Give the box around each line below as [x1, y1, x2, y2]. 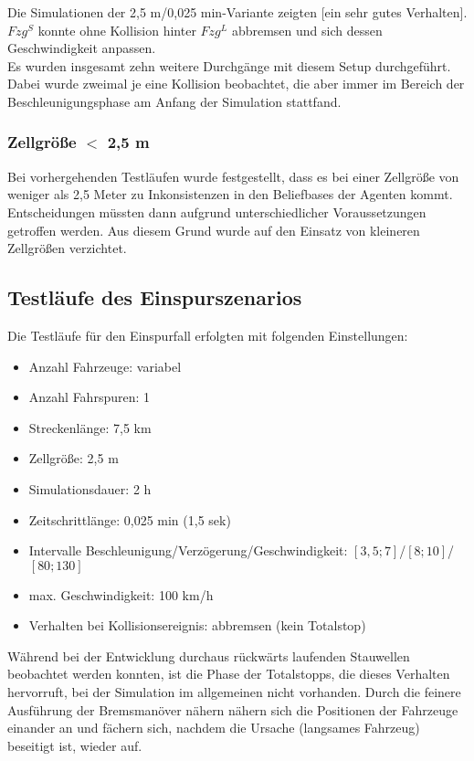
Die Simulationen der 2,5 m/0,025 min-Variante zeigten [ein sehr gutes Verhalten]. [7, 3, 468, 21]
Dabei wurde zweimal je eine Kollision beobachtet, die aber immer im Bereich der [7, 74, 465, 93]
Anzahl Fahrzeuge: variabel [28, 356, 182, 375]
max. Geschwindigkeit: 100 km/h [28, 585, 214, 604]
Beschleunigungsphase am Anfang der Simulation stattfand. [7, 91, 342, 111]
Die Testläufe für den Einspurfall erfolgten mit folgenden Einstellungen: [7, 325, 408, 344]
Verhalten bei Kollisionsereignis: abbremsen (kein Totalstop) [28, 616, 366, 635]
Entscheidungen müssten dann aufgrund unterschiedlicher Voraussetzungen [7, 202, 427, 221]
